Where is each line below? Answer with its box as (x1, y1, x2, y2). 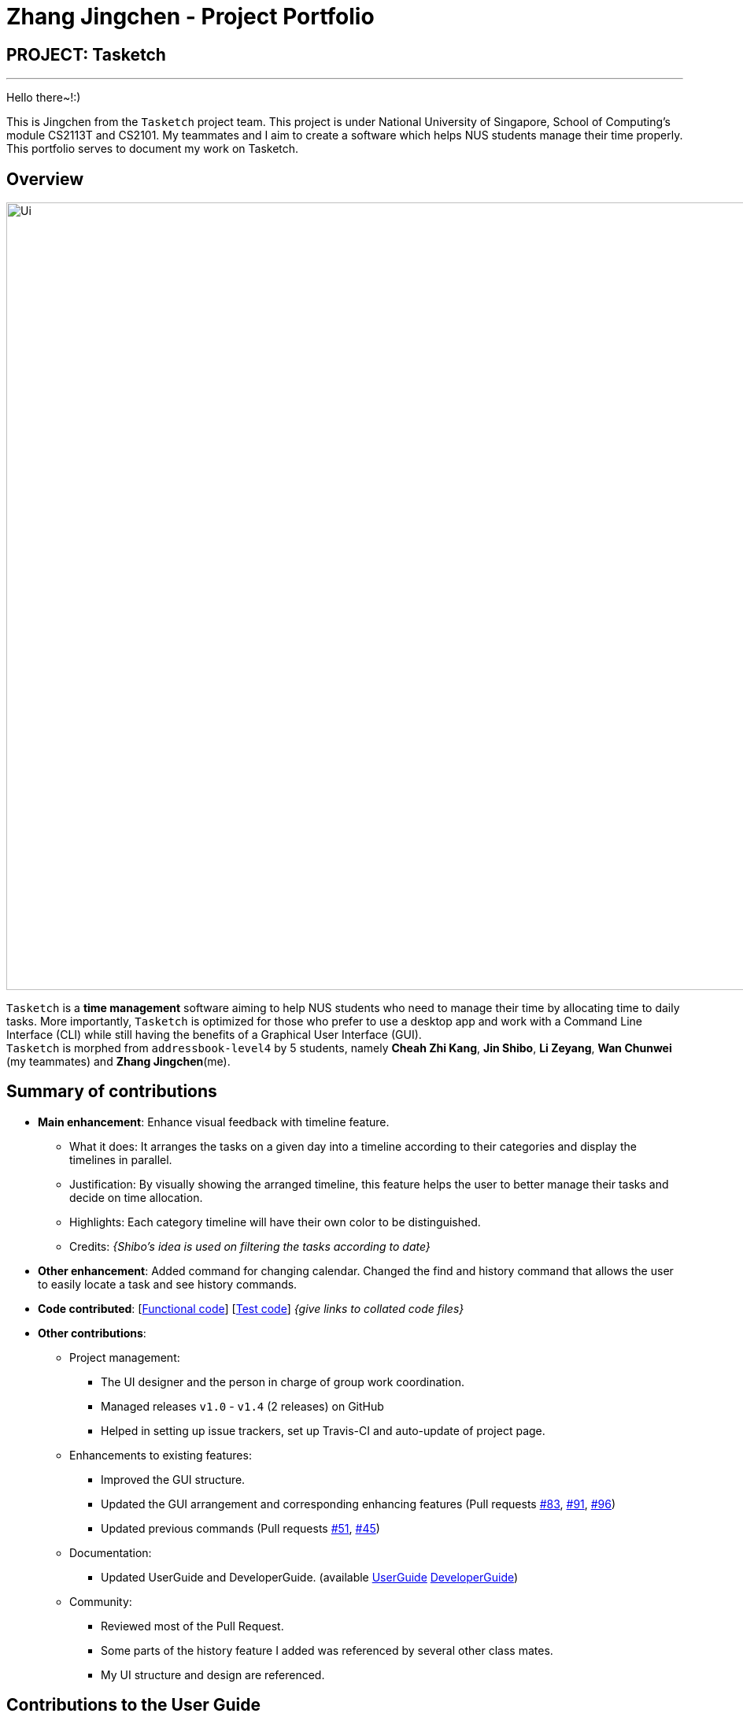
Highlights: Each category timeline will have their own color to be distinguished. (69, 1215, 481, 1229)
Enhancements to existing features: (69, 1448, 252, 1462)
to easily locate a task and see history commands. (38, 1277, 298, 1291)
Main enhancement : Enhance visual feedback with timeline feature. (38, 1114, 390, 1129)
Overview (6, 169, 84, 189)
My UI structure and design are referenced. (101, 1667, 325, 1682)
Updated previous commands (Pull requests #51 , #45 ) (101, 1521, 380, 1535)
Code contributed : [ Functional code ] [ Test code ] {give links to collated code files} (38, 1301, 464, 1315)
